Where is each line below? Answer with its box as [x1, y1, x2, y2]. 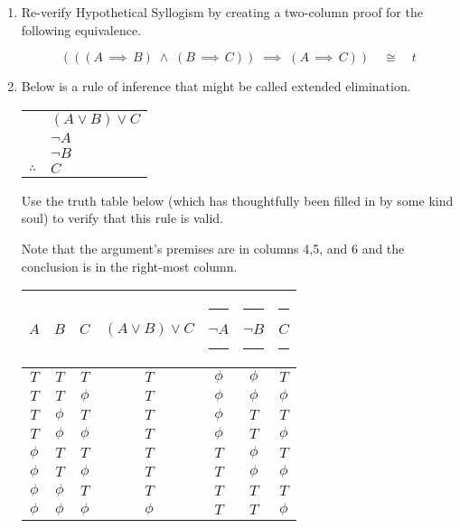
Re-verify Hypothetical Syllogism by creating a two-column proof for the [21, 3, 423, 21]
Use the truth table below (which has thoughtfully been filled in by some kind [21, 190, 454, 209]
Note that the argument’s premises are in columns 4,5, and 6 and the [21, 238, 405, 257]
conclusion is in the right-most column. [21, 256, 238, 275]
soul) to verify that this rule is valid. [21, 208, 223, 227]
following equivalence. [21, 20, 142, 39]
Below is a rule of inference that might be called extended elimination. [21, 77, 411, 96]
